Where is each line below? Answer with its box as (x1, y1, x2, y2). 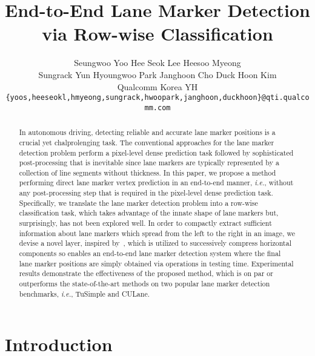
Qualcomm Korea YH (117, 80, 198, 93)
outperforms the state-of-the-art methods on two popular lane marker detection (19, 279, 270, 289)
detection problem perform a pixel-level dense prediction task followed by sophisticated (19, 147, 294, 157)
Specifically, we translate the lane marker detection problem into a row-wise (19, 197, 258, 208)
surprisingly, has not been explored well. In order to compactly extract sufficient (19, 218, 272, 228)
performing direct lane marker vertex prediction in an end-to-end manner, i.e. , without (19, 177, 294, 188)
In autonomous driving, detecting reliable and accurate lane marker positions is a (19, 127, 276, 137)
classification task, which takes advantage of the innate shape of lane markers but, (19, 208, 279, 218)
